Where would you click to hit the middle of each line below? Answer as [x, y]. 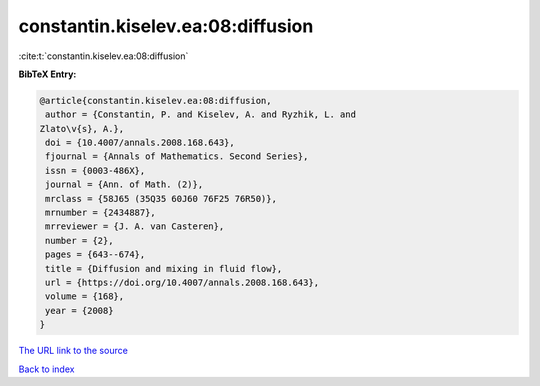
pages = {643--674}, [95, 254]
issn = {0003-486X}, [95, 170]
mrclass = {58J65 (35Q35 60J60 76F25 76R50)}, [161, 198]
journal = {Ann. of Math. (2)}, [124, 184]
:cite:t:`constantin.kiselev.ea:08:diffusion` [103, 56]
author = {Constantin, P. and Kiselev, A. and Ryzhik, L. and [201, 114]
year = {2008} [79, 310]
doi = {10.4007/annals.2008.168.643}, [140, 143]
